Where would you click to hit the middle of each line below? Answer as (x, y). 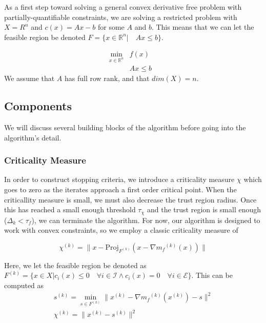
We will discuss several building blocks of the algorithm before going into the (125, 127)
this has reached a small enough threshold (70, 209)
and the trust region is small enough (204, 209)
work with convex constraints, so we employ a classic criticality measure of (121, 230)
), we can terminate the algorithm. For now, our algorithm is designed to (146, 220)
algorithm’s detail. (33, 137)
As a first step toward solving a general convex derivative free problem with (123, 7)
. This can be (212, 275)
